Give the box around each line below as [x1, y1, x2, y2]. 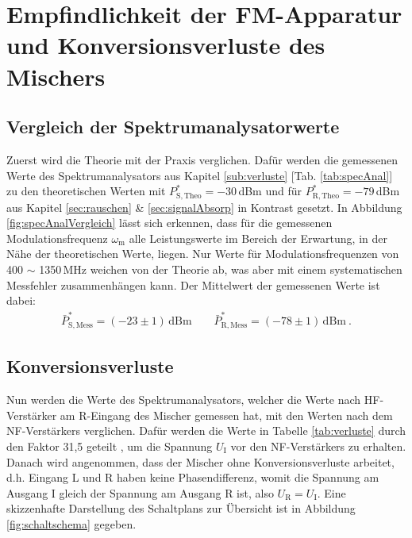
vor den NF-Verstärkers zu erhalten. [230, 437, 406, 454]
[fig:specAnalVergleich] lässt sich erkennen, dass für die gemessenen [6, 214, 333, 231]
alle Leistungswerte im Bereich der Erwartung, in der [129, 229, 387, 246]
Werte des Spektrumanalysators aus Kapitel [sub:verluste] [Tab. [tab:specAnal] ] [6, 167, 393, 183]
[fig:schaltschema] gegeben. [6, 515, 137, 532]
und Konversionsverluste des [6, 29, 325, 61]
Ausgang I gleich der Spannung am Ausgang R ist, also [6, 484, 274, 501]
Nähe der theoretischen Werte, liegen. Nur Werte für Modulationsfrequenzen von [6, 245, 399, 262]
